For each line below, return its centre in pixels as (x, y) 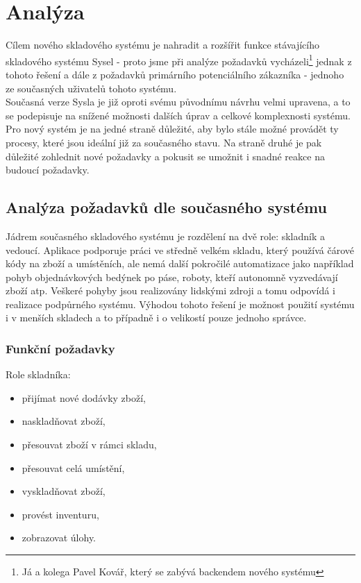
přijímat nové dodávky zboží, (84, 397)
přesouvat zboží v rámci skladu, (89, 445)
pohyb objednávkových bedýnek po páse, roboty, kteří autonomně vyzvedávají (172, 277)
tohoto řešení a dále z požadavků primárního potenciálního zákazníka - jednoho (175, 74)
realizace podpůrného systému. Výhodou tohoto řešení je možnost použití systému (180, 304)
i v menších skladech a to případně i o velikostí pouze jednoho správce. (156, 318)
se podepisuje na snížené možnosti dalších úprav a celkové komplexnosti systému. (178, 115)
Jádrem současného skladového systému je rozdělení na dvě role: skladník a (166, 236)
